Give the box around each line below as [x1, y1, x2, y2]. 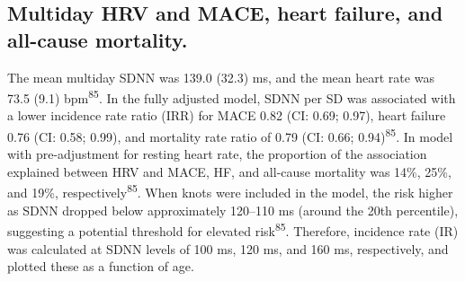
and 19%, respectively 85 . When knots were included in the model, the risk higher [7, 180, 453, 202]
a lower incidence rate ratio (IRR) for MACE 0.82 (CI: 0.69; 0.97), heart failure [7, 106, 446, 125]
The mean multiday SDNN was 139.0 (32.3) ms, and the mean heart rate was [7, 67, 434, 86]
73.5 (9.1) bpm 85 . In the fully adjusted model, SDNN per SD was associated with [7, 86, 456, 107]
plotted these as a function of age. [7, 257, 194, 276]
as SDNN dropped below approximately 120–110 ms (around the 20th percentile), [7, 200, 459, 219]
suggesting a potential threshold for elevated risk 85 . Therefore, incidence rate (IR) [7, 219, 459, 240]
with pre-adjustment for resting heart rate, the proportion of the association [7, 145, 427, 163]
